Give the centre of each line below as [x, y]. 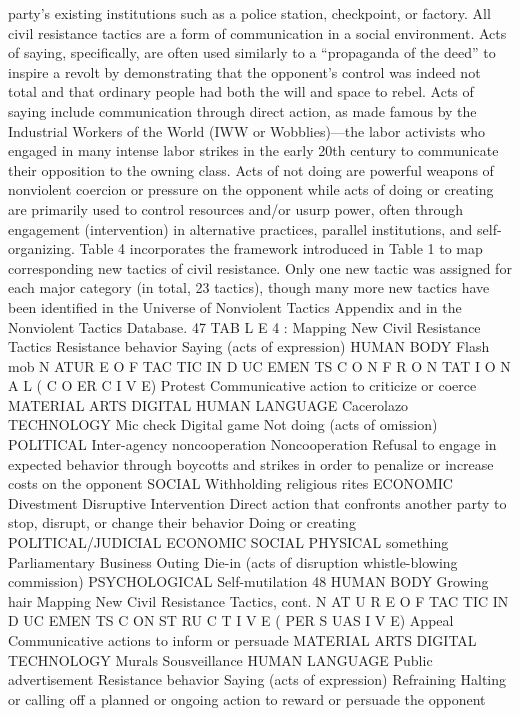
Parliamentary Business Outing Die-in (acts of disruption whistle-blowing [233, 561]
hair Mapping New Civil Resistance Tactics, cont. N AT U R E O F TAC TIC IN [258, 600]
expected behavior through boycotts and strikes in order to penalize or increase [251, 463]
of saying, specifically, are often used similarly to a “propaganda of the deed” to [252, 52]
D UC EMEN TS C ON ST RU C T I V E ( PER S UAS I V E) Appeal [231, 620]
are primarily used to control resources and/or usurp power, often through [235, 208]
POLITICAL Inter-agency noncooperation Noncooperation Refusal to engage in [252, 444]
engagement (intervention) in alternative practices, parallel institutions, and [240, 228]
